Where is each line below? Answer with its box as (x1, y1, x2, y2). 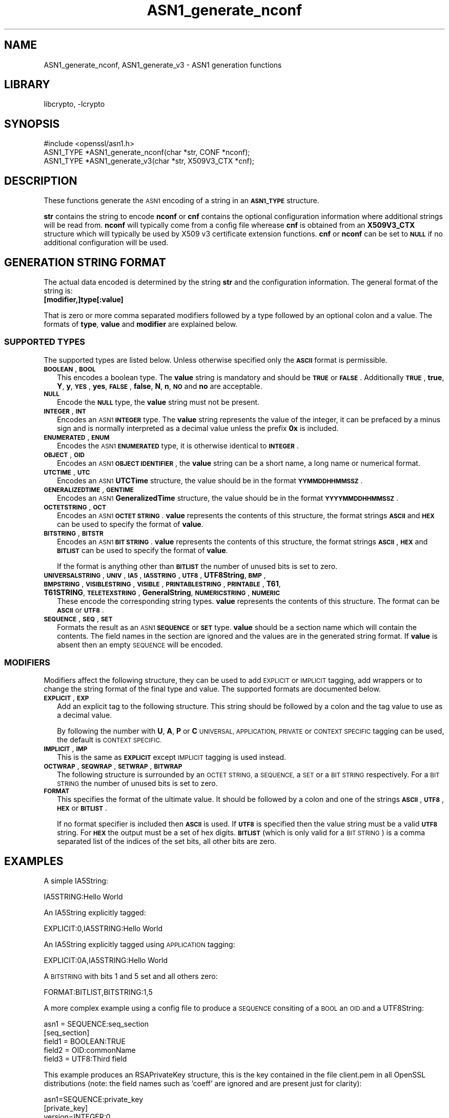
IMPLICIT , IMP (44, 744, 88, 753)
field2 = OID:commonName (44, 1046, 136, 1055)
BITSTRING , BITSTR (44, 528, 104, 537)
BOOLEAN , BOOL (44, 364, 96, 373)
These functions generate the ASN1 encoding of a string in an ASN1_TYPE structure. (44, 196, 319, 205)
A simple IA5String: (44, 876, 109, 886)
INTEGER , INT (44, 406, 86, 415)
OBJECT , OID (44, 449, 85, 459)
